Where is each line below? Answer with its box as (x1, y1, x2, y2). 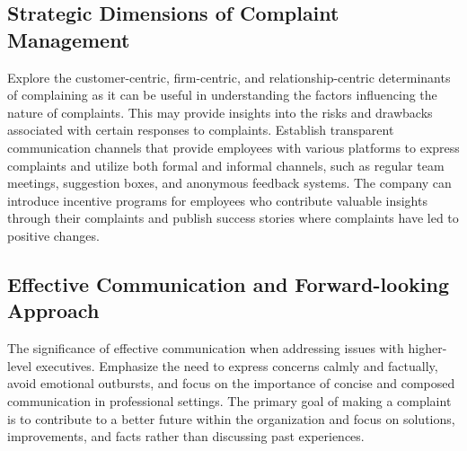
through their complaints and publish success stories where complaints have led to (7, 208, 459, 227)
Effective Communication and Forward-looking (7, 270, 449, 297)
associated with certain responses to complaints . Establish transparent (7, 120, 394, 139)
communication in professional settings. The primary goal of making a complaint (7, 391, 452, 410)
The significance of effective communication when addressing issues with (7, 339, 404, 358)
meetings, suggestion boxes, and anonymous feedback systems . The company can (7, 173, 452, 192)
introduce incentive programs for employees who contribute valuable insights (7, 190, 427, 209)
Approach (7, 296, 100, 324)
